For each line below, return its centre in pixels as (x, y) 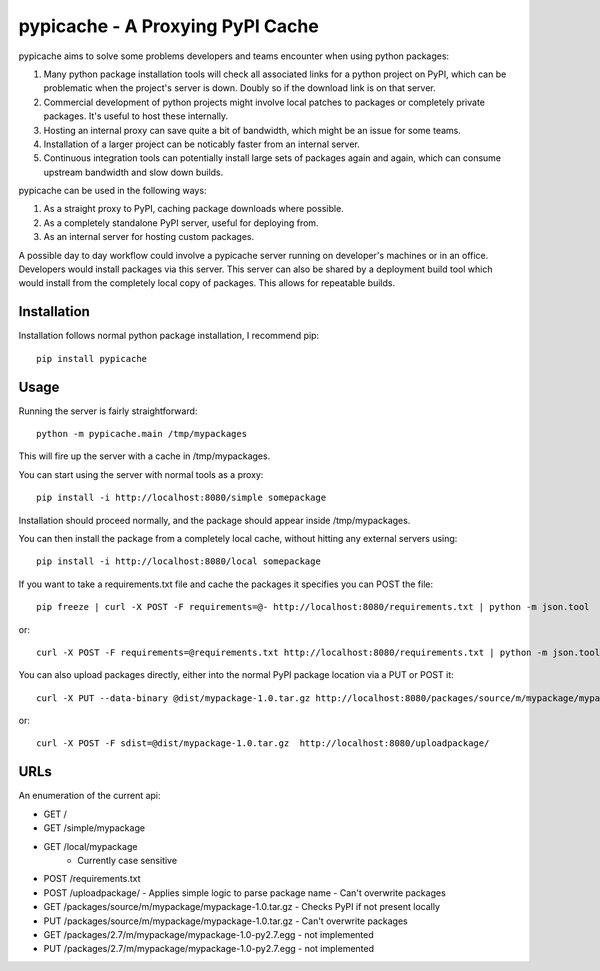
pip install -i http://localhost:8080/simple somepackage (181, 498)
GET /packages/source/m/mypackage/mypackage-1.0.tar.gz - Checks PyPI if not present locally (241, 907)
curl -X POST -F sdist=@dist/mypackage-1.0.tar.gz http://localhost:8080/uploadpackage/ (263, 743)
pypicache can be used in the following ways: (112, 191)
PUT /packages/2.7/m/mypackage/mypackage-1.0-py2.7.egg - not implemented (209, 949)
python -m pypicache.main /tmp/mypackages (142, 433)
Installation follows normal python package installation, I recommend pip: (169, 336)
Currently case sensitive (127, 860)
